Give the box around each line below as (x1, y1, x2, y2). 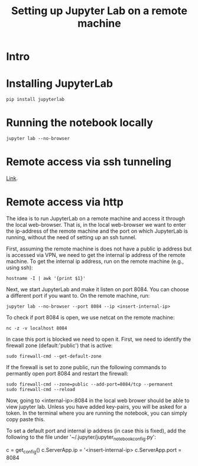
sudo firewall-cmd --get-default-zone (6, 353, 102, 359)
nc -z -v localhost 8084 (6, 325, 67, 331)
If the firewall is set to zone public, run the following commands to (6, 363, 167, 370)
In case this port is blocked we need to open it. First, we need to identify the (6, 335, 191, 343)
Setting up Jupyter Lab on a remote (11, 4, 188, 18)
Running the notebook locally (6, 116, 154, 129)
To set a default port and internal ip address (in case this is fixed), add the (6, 427, 186, 434)
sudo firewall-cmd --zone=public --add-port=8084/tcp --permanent (6, 381, 173, 387)
